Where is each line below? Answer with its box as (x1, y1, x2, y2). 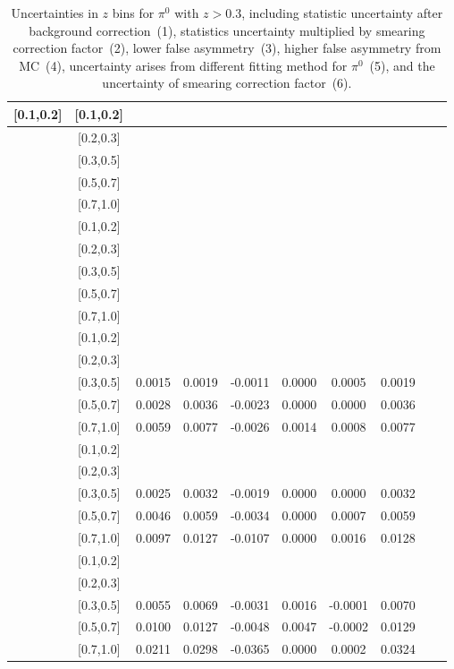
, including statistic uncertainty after (241, 4, 443, 21)
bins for (112, 4, 155, 21)
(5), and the (369, 56, 435, 74)
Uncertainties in (11, 4, 98, 21)
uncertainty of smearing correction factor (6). (102, 73, 352, 92)
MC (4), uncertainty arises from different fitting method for (19, 56, 348, 74)
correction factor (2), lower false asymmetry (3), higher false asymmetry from (13, 39, 441, 57)
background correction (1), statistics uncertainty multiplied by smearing (29, 21, 425, 39)
